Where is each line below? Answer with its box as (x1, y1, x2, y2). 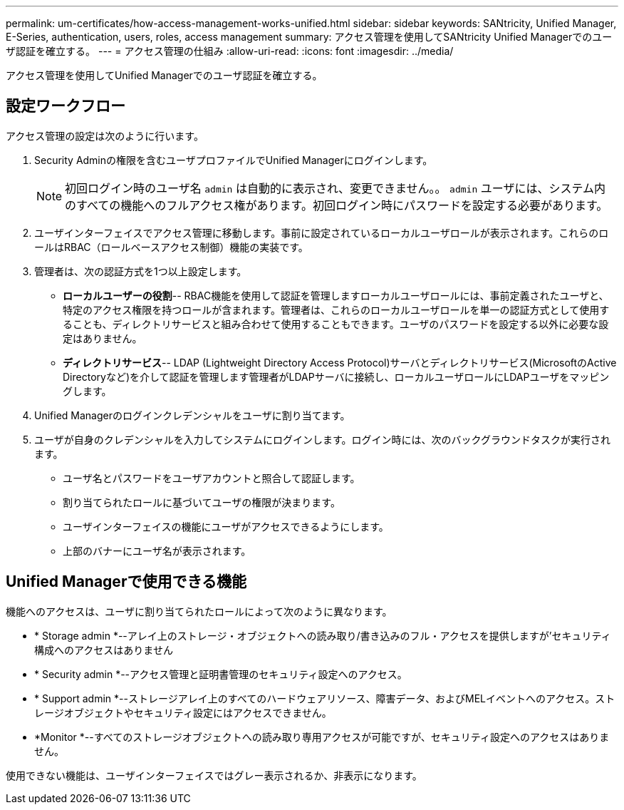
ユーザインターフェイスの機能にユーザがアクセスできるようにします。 (63, 520, 389, 533)
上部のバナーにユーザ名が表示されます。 (63, 544, 251, 557)
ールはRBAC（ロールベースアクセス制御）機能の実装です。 (34, 240, 308, 253)
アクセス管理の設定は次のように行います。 (6, 129, 204, 142)
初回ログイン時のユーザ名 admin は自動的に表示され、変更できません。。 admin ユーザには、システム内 (65, 180, 605, 195)
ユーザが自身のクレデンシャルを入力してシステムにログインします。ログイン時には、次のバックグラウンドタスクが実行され (34, 433, 610, 446)
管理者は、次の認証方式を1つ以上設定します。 (34, 265, 247, 277)
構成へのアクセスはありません (34, 643, 173, 656)
